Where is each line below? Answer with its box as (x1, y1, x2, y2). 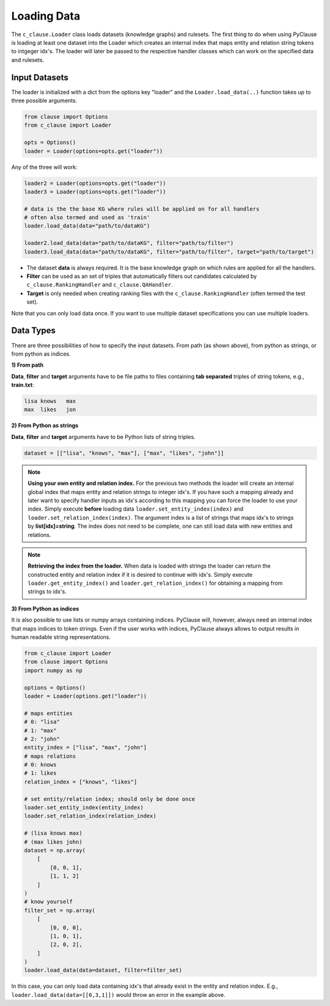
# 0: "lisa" (24, 718, 61, 726)
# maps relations (24, 753, 76, 759)
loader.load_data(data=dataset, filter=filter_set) (24, 967, 183, 974)
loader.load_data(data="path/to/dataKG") (24, 222, 150, 230)
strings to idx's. (28, 588, 67, 595)
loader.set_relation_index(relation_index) (24, 813, 157, 820)
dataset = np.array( (24, 847, 86, 854)
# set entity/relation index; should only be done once (24, 795, 196, 802)
